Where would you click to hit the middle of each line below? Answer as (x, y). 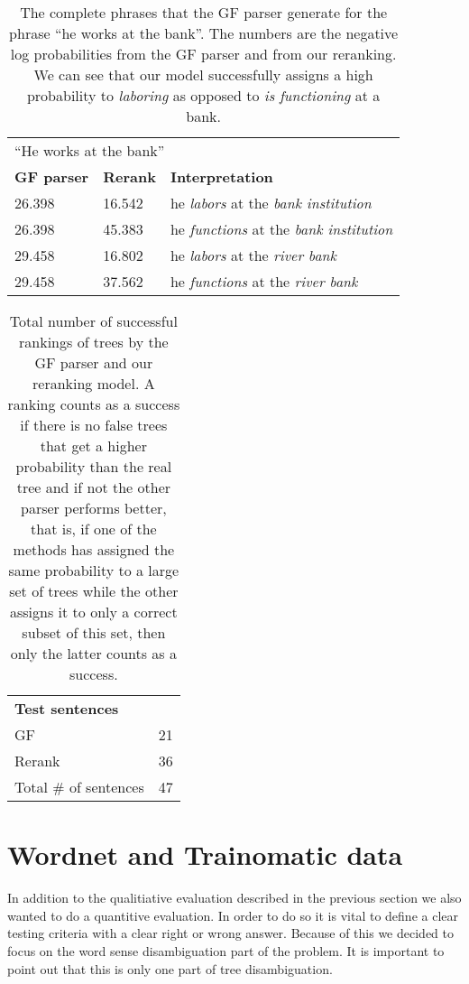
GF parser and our (94, 362)
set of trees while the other (94, 591)
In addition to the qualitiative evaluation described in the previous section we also (234, 898)
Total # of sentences (79, 787)
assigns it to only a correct (94, 612)
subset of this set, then (94, 632)
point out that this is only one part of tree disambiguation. (170, 968)
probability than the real (94, 466)
